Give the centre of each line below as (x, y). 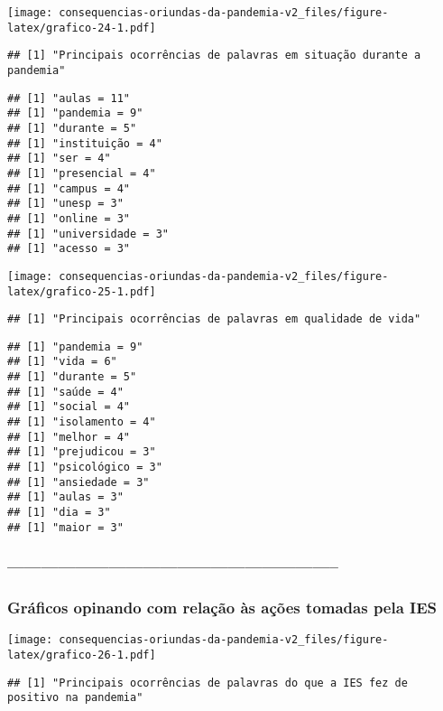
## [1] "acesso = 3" (69, 249)
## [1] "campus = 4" (69, 188)
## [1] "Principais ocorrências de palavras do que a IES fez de (208, 683)
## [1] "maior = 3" (65, 527)
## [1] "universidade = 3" (88, 234)
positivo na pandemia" (75, 698)
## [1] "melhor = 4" (69, 437)
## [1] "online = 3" (69, 218)
